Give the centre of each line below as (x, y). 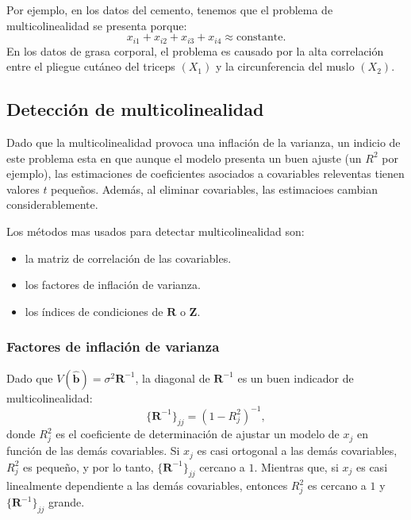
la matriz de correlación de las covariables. (128, 258)
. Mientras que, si (296, 466)
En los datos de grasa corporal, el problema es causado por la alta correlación (195, 50)
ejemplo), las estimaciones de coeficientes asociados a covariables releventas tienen (205, 173)
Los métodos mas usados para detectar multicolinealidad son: (156, 231)
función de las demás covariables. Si (93, 451)
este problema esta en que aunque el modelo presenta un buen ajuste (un (184, 158)
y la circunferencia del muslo (285, 66)
